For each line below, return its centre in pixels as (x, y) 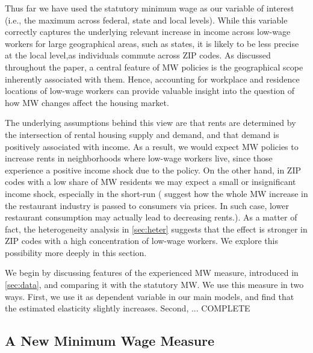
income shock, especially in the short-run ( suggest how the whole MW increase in (156, 193)
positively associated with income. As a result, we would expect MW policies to (152, 146)
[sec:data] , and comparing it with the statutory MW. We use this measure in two (154, 285)
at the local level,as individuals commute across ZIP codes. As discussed (138, 55)
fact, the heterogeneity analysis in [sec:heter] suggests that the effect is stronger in (156, 229)
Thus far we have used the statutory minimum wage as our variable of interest (150, 8)
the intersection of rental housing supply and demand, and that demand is (142, 134)
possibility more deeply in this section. (76, 252)
